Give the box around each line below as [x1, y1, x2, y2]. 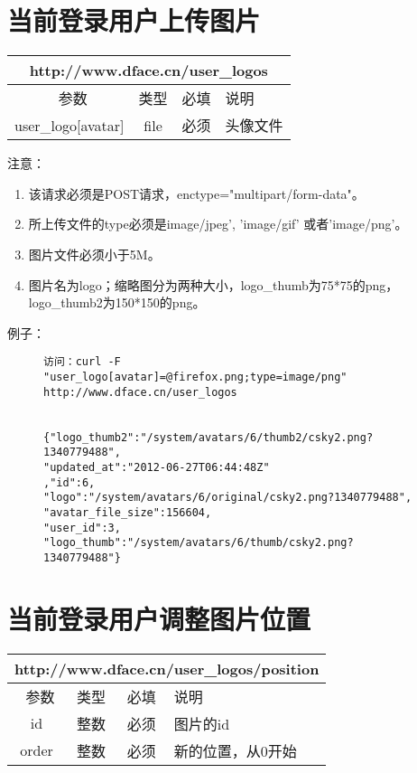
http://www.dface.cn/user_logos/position [14, 657, 320, 679]
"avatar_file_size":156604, [43, 505, 212, 519]
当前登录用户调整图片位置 [7, 599, 311, 636]
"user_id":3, [43, 521, 121, 534]
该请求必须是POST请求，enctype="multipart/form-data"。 [28, 184, 365, 203]
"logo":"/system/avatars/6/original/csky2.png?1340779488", [43, 491, 412, 504]
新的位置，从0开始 [173, 740, 297, 761]
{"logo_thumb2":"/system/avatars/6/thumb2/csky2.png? [43, 430, 374, 444]
